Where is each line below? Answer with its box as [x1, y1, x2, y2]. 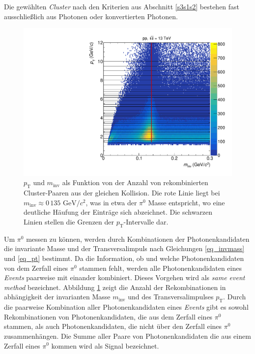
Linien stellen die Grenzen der [24, 217, 114, 227]
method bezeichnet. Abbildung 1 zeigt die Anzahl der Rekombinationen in [4, 282, 226, 292]
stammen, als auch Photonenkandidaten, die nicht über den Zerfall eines [4, 321, 222, 331]
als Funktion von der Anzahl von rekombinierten [62, 177, 208, 188]
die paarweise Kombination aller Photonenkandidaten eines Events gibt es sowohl [4, 302, 249, 312]
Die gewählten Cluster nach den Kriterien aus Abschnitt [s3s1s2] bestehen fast [4, 1, 240, 11]
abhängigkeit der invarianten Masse [4, 291, 111, 302]
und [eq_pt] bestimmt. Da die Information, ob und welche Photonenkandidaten [4, 253, 244, 263]
